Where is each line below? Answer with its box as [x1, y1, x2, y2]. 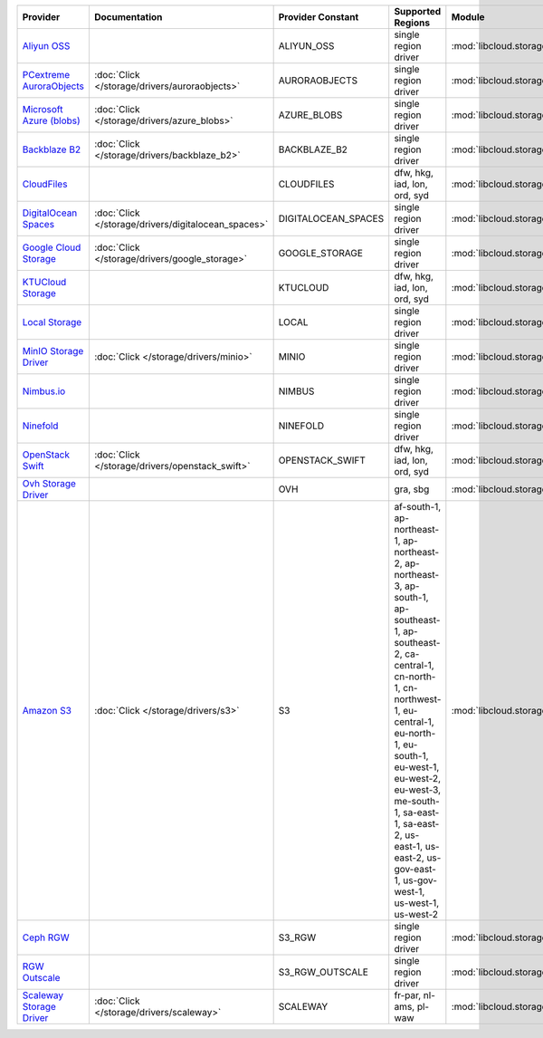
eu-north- [394, 727, 436, 739]
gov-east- [394, 863, 436, 875]
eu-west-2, [394, 773, 442, 784]
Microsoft [22, 103, 63, 115]
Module [451, 11, 485, 23]
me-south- [394, 795, 441, 807]
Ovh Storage [22, 477, 77, 489]
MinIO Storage [22, 345, 84, 357]
